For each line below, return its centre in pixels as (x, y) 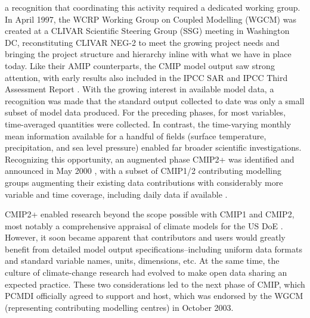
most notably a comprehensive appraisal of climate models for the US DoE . (144, 225)
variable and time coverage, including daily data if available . (116, 194)
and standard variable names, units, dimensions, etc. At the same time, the (142, 261)
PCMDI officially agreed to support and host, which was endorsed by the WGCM (154, 296)
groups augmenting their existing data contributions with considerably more (144, 182)
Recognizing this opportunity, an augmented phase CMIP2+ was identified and (150, 159)
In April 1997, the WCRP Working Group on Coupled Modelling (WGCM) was (151, 19)
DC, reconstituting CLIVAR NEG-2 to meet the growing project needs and (142, 42)
